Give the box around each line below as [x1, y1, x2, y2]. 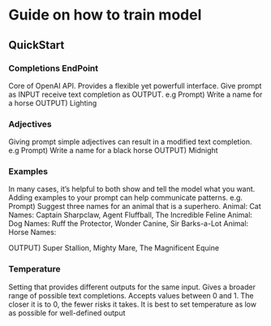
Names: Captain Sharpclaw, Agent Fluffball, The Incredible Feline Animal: [8, 210, 253, 220]
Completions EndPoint [8, 63, 99, 74]
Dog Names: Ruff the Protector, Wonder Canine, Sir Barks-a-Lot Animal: [8, 219, 249, 228]
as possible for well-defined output [8, 307, 126, 318]
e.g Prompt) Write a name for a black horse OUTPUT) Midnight [8, 146, 218, 155]
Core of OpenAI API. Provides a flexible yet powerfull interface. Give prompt [8, 80, 262, 90]
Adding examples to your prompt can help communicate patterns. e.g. [8, 193, 243, 202]
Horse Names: [8, 228, 57, 237]
